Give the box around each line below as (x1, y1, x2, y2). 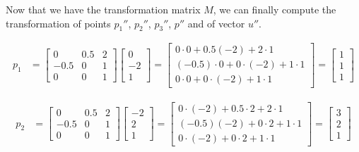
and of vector (187, 15, 245, 30)
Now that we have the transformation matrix (6, 2, 201, 16)
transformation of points (6, 15, 111, 30)
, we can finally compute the (213, 2, 336, 16)
